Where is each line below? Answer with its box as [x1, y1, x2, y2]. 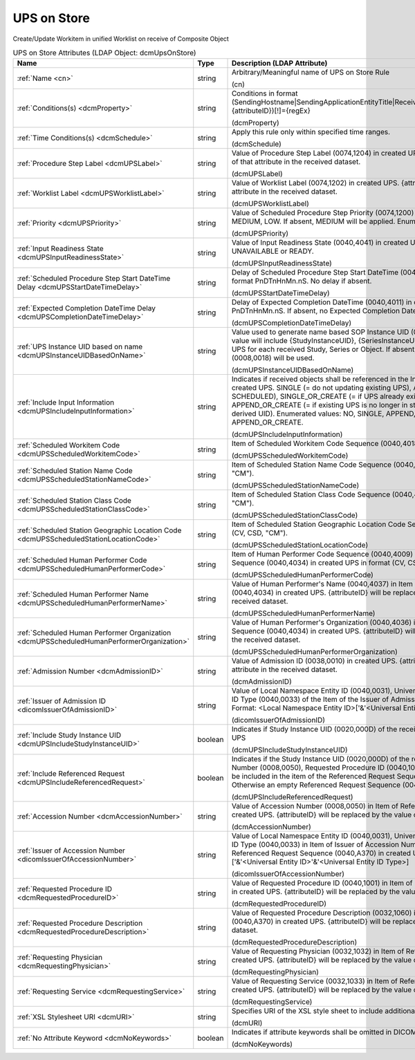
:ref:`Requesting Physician [17, 953, 103, 963]
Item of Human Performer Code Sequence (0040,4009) [231, 550, 414, 559]
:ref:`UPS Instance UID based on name [17, 342, 143, 352]
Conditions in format [231, 89, 298, 98]
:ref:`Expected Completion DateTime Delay [17, 304, 156, 313]
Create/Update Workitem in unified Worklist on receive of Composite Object [12, 35, 230, 43]
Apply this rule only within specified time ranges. [231, 127, 391, 137]
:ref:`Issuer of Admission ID [17, 696, 107, 706]
